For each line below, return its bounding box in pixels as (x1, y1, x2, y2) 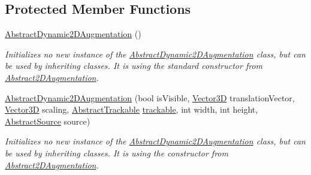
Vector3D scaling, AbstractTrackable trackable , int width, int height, (5, 103, 258, 116)
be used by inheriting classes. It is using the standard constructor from (5, 59, 262, 72)
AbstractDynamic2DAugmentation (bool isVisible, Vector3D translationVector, (5, 91, 295, 104)
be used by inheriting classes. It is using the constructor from (5, 146, 228, 159)
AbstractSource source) (5, 114, 90, 127)
